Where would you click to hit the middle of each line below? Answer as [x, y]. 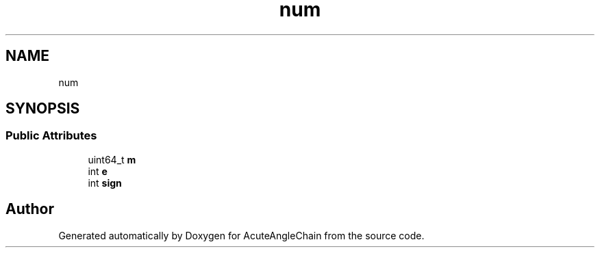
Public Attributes [51, 136]
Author [30, 209]
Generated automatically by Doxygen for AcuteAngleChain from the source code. [241, 235]
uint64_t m [112, 159]
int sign [105, 183]
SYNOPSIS [43, 109]
